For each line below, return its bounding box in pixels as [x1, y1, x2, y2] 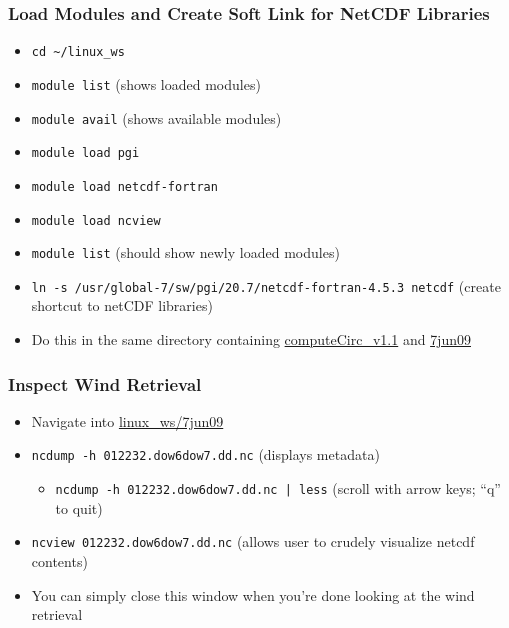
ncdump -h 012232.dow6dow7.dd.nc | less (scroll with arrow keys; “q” [55, 478, 501, 499]
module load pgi [31, 146, 140, 161]
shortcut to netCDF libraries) [31, 295, 213, 316]
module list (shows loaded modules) [31, 73, 261, 94]
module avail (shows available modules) [31, 107, 282, 128]
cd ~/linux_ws [31, 45, 125, 60]
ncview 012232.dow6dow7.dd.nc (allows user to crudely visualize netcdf [31, 531, 475, 552]
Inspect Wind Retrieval [8, 371, 202, 396]
